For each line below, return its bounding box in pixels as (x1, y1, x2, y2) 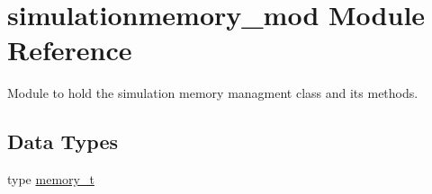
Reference (7, 31, 132, 68)
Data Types (7, 128, 118, 155)
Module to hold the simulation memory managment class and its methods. (7, 84, 418, 102)
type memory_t (7, 170, 94, 189)
